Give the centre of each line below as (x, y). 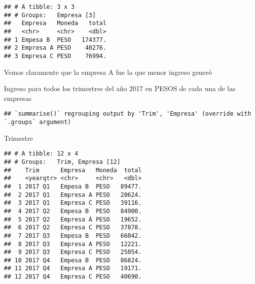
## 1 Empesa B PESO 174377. (55, 40)
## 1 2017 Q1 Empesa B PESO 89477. (73, 186)
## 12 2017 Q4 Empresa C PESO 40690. (73, 277)
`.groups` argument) (38, 122)
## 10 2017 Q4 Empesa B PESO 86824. (73, 260)
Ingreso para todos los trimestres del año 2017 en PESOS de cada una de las (120, 88)
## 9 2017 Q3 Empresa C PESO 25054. (73, 252)
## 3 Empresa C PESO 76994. (55, 56)
